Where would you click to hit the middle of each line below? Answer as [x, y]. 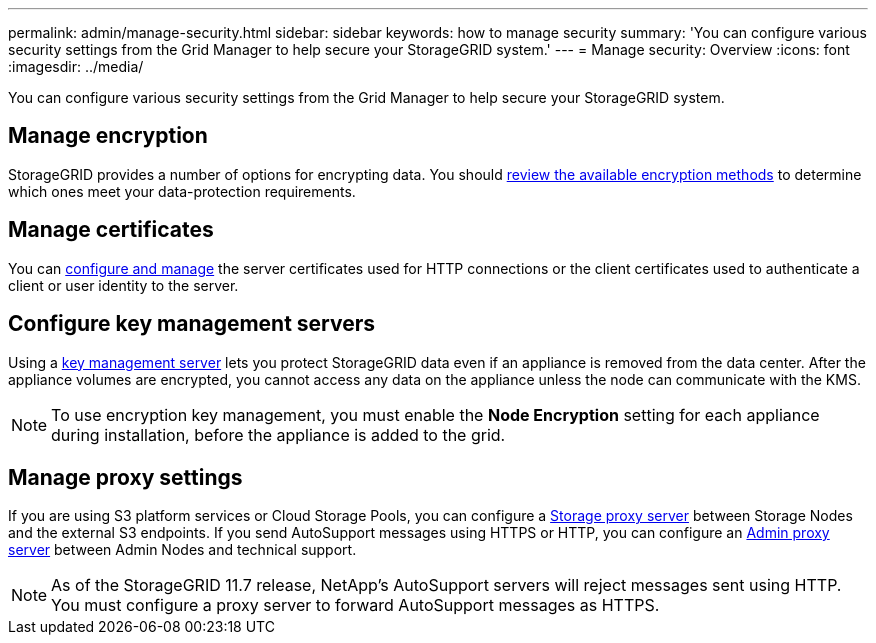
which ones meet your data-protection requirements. [182, 191]
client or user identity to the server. [123, 285]
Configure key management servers [192, 324]
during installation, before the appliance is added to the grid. [278, 434]
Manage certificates [111, 230]
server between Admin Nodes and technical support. [182, 550]
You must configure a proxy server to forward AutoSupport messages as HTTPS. [355, 605]
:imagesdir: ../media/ [76, 66]
